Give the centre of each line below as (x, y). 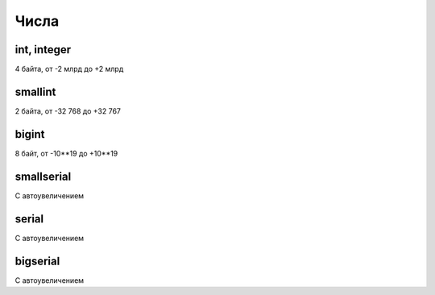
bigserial (37, 261)
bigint (30, 134)
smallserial (43, 176)
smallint (35, 91)
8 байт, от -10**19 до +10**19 (66, 153)
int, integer (43, 50)
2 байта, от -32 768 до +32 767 (68, 111)
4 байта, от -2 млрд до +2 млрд (69, 69)
